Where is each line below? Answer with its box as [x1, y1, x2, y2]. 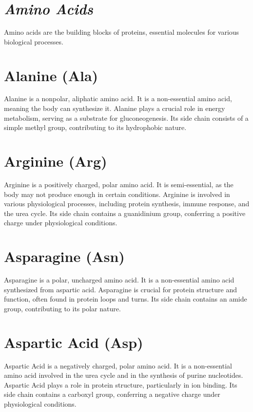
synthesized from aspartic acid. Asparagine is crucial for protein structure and [4, 284, 237, 294]
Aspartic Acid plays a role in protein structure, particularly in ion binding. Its [4, 379, 237, 390]
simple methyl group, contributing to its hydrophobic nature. [4, 122, 187, 132]
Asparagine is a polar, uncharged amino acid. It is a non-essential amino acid [4, 275, 234, 285]
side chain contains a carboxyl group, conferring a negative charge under [4, 389, 220, 399]
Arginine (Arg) [4, 151, 107, 171]
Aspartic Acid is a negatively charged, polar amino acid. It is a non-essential [4, 360, 232, 370]
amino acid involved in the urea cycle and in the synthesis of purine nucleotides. [4, 370, 243, 380]
